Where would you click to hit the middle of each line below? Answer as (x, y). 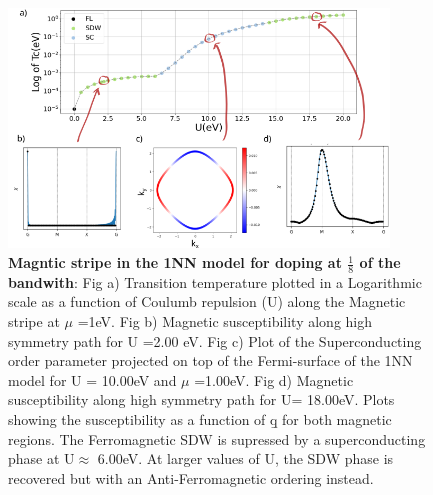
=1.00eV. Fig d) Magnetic (274, 379)
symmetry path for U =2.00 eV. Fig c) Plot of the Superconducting (215, 340)
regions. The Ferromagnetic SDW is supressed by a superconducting (217, 438)
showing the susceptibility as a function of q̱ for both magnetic (200, 419)
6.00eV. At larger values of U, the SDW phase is (245, 458)
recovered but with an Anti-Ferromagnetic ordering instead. (191, 477)
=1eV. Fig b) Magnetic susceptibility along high (225, 321)
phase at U (41, 458)
